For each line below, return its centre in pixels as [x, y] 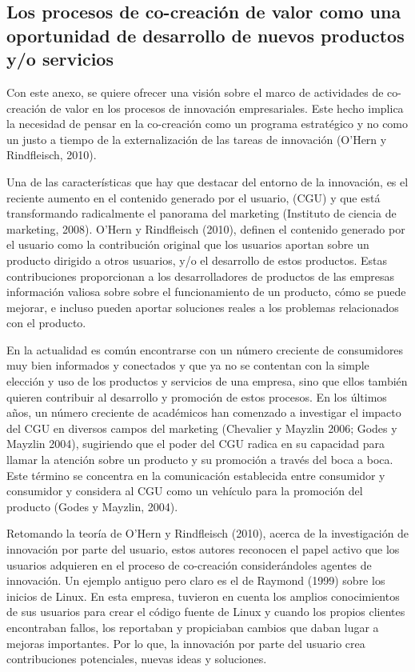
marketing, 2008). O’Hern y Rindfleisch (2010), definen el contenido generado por [206, 228]
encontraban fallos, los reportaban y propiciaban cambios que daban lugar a [193, 627]
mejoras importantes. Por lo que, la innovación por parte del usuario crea [186, 643]
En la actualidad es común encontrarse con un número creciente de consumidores [205, 349]
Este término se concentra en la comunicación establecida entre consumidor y [196, 475]
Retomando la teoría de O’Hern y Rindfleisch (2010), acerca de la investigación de [208, 533]
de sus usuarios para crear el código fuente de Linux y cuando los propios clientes [206, 612]
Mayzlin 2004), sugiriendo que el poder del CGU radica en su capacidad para [196, 444]
